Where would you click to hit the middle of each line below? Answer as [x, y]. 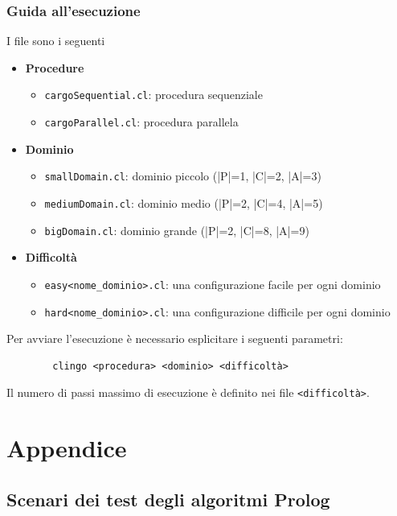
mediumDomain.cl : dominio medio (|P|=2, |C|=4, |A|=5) [184, 202]
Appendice [67, 448]
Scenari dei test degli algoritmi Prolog [168, 499]
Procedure [55, 67]
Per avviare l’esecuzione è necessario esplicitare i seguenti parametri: [175, 338]
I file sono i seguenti [56, 41]
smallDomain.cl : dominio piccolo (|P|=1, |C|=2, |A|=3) [183, 176]
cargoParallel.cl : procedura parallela [141, 122]
